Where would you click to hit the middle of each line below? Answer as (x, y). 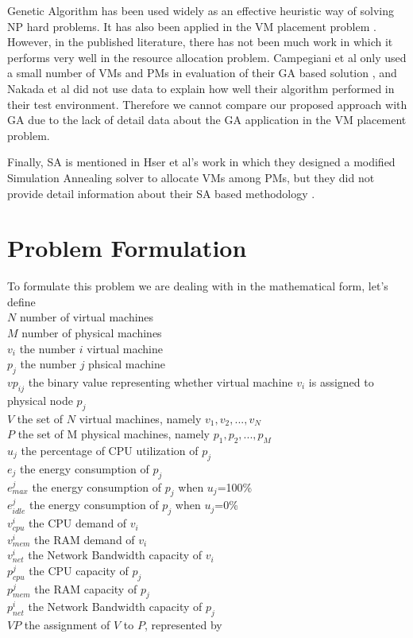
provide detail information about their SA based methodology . (161, 193)
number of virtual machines (87, 317)
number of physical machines (92, 333)
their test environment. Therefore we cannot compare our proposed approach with (207, 104)
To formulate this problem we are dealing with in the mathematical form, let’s (198, 286)
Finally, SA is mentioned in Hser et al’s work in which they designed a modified (201, 162)
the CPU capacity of (79, 570)
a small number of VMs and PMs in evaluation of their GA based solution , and (202, 73)
